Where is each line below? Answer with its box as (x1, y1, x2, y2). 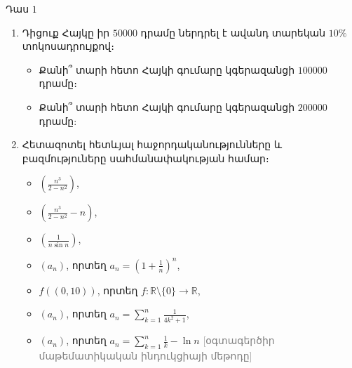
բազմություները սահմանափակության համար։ (22, 150, 269, 165)
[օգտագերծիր (203, 333, 275, 348)
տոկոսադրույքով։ (22, 39, 114, 53)
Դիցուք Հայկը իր (22, 25, 110, 39)
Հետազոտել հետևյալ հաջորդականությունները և (22, 137, 283, 152)
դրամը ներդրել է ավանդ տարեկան (140, 25, 326, 39)
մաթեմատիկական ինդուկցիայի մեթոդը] (39, 348, 252, 363)
